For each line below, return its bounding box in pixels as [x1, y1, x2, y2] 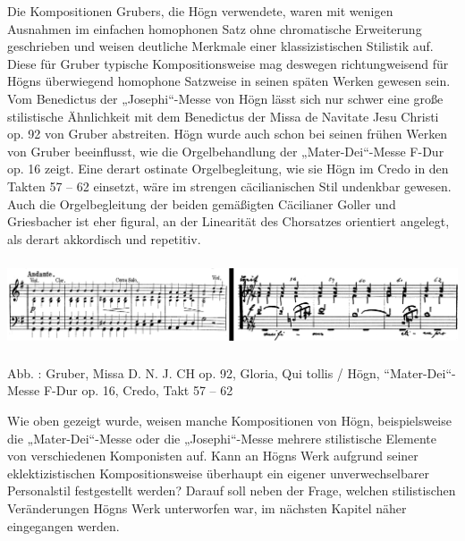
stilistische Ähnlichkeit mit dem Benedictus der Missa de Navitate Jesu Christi [7, 106, 439, 125]
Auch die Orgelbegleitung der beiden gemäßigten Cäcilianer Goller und [7, 194, 396, 213]
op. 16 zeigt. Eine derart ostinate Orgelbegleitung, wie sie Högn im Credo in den [7, 159, 449, 178]
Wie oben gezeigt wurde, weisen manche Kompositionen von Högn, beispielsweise [7, 410, 452, 429]
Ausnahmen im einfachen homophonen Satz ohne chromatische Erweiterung [7, 19, 422, 38]
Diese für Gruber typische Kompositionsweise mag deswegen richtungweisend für [7, 54, 449, 72]
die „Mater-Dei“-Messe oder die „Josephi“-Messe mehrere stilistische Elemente [7, 428, 436, 447]
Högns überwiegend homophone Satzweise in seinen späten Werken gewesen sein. [7, 72, 451, 90]
